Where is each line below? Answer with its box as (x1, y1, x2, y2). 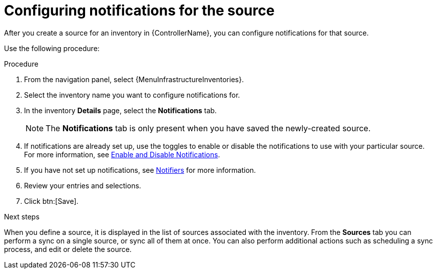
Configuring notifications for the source (4, 2, 275, 19)
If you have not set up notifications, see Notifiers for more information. (24, 165, 256, 174)
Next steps (4, 212, 40, 221)
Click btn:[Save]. (24, 196, 79, 205)
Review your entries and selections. (24, 181, 141, 190)
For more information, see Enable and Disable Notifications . (24, 150, 220, 159)
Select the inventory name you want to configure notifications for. (24, 90, 240, 99)
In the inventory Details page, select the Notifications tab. (24, 106, 217, 115)
